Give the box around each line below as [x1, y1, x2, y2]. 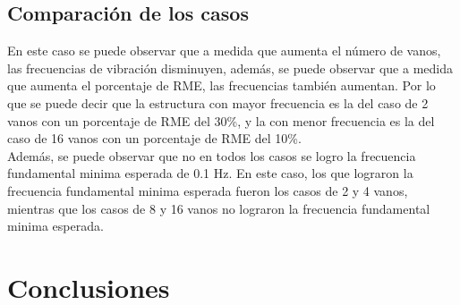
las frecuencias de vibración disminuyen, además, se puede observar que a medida [7, 58, 453, 77]
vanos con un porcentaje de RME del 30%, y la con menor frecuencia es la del [7, 111, 435, 130]
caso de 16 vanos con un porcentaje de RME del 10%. [7, 129, 302, 148]
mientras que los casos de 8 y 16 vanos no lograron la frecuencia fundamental [7, 199, 430, 217]
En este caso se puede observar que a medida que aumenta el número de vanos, [7, 41, 441, 60]
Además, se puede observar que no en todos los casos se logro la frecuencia [7, 146, 416, 165]
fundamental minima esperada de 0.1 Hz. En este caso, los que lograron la [7, 164, 413, 182]
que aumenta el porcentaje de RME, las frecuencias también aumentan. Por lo [7, 76, 436, 95]
